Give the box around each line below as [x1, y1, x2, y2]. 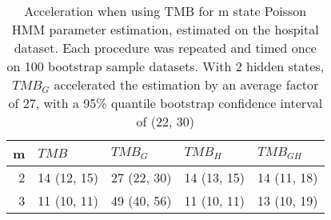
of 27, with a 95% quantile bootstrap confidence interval [8, 94, 323, 112]
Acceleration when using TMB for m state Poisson [24, 2, 307, 20]
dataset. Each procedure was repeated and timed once [14, 38, 317, 57]
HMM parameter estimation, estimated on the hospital [11, 20, 319, 38]
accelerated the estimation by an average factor [54, 75, 319, 94]
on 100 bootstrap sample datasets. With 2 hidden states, [6, 57, 325, 75]
